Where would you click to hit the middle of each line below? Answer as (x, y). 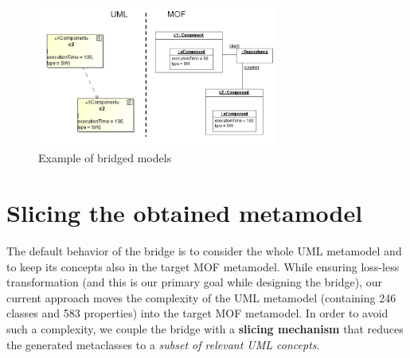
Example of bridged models (105, 158)
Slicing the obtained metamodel (185, 213)
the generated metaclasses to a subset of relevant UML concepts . (163, 344)
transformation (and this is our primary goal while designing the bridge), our (194, 282)
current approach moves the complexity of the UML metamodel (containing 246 (201, 297)
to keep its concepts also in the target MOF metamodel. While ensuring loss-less (203, 266)
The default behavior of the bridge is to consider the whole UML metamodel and (204, 251)
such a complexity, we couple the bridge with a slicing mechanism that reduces (205, 329)
